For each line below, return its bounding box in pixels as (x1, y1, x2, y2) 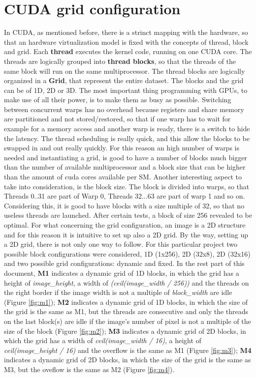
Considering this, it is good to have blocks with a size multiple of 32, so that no (4, 200, 245, 210)
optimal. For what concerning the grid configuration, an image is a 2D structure (4, 220, 246, 230)
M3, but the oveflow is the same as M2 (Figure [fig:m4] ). (4, 364, 175, 374)
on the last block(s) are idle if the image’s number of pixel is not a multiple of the (4, 316, 251, 326)
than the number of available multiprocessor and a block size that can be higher (4, 162, 246, 172)
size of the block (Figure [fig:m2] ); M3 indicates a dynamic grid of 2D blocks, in (4, 325, 246, 336)
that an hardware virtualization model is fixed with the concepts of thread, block (4, 36, 249, 47)
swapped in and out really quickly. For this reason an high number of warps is (4, 143, 239, 153)
